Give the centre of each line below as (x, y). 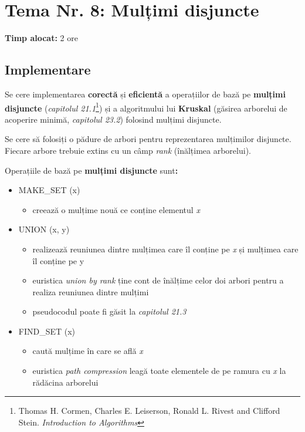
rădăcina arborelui (65, 382)
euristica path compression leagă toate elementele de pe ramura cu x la (159, 371)
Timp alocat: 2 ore (41, 38)
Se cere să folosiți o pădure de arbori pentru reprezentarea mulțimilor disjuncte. (148, 139)
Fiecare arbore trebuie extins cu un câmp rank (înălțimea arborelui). (128, 150)
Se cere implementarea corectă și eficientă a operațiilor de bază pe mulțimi (145, 94)
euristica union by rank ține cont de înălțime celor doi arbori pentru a (158, 280)
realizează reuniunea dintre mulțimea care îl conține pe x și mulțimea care (165, 249)
